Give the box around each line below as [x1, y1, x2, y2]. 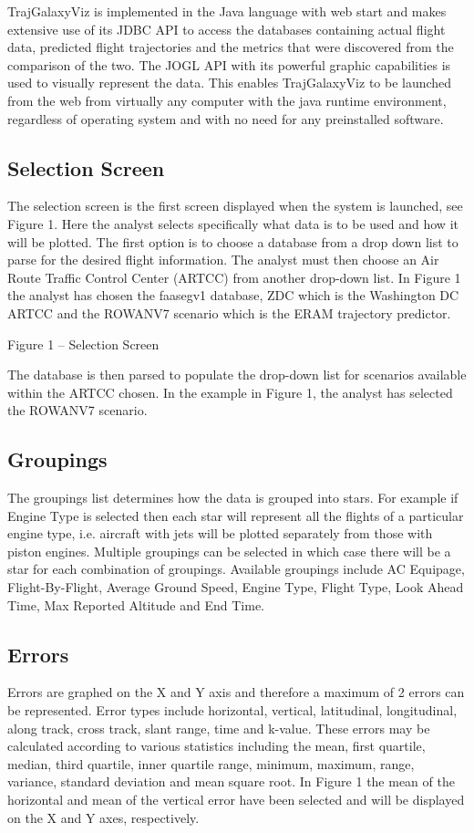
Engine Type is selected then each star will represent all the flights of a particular [7, 505, 464, 525]
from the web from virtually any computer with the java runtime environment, [7, 90, 447, 109]
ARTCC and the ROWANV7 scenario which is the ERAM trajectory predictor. [7, 303, 451, 322]
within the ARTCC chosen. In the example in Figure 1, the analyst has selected [7, 382, 453, 401]
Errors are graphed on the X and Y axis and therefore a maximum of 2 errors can [7, 682, 465, 702]
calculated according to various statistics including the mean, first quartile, [7, 736, 426, 755]
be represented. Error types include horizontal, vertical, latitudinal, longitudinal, [7, 701, 458, 720]
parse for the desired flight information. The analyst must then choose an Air [7, 250, 439, 269]
